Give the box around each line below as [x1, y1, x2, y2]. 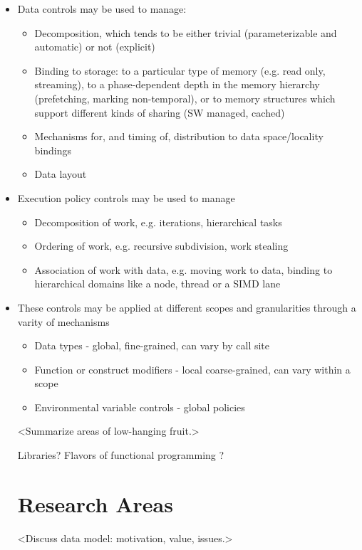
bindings [34, 142, 72, 157]
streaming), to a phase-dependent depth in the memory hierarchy [34, 77, 320, 92]
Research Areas [17, 489, 173, 518]
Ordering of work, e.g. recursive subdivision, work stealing [34, 238, 289, 253]
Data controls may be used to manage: [17, 1, 187, 16]
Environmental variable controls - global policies [34, 399, 245, 414]
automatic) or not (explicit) [34, 39, 155, 54]
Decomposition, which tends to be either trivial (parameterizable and [34, 25, 337, 40]
